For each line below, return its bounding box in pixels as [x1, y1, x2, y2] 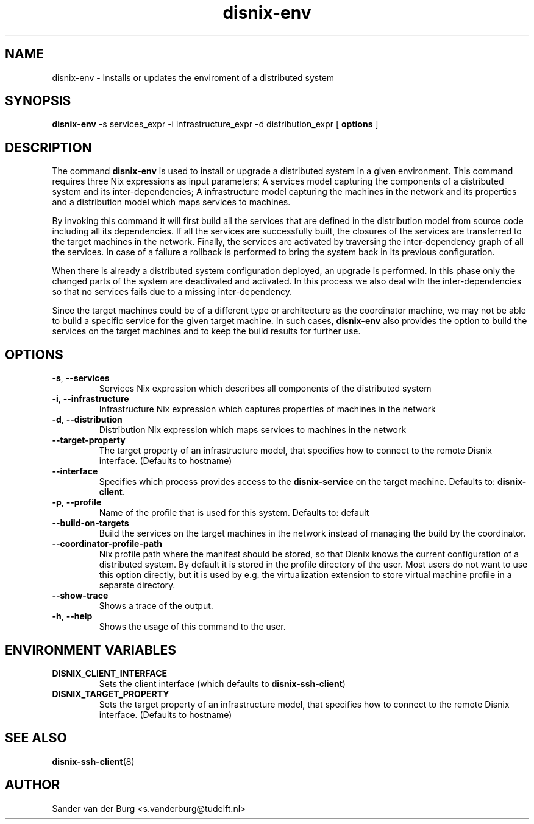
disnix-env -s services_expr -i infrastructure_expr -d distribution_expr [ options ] [52, 119, 379, 130]
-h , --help [52, 611, 93, 622]
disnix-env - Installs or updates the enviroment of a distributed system [52, 72, 335, 83]
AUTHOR [5, 777, 60, 793]
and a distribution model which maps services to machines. [52, 197, 291, 208]
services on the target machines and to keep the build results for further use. [52, 326, 361, 337]
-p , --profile [52, 497, 102, 508]
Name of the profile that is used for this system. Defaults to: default [99, 507, 369, 518]
